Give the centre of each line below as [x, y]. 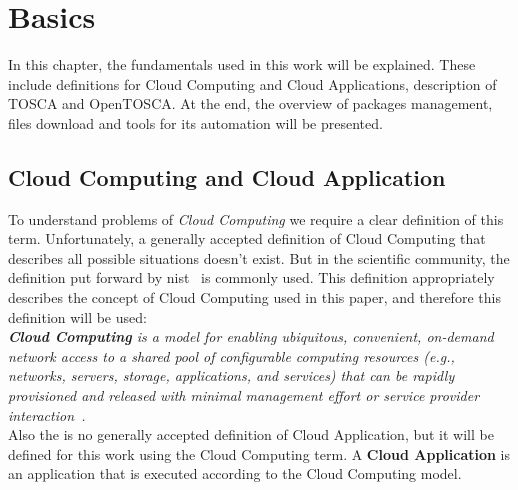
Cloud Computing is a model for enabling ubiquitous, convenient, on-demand [251, 336]
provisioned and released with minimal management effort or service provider [244, 395]
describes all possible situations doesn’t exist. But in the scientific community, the [259, 257]
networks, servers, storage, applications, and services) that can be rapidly [231, 375]
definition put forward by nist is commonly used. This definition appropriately [251, 277]
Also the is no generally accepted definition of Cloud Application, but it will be [251, 434]
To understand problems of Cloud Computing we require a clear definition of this [256, 218]
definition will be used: [77, 316]
